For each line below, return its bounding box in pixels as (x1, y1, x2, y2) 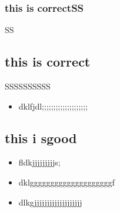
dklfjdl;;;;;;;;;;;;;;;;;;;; (18, 100, 88, 112)
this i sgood (5, 128, 77, 147)
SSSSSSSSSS (5, 80, 51, 92)
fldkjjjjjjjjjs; (18, 156, 61, 168)
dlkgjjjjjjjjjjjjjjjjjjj (18, 196, 82, 208)
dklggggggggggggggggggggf (18, 176, 115, 188)
